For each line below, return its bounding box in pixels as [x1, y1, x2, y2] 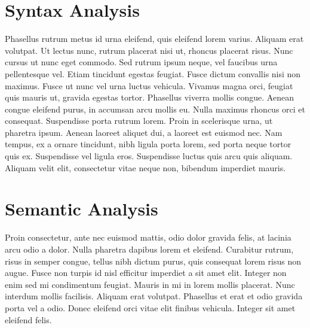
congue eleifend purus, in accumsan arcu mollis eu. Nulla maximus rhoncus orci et [5, 102, 305, 115]
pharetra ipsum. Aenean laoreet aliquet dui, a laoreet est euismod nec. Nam [5, 126, 283, 138]
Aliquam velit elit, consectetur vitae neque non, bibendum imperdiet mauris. [5, 161, 286, 174]
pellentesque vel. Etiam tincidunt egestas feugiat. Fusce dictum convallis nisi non [5, 67, 301, 80]
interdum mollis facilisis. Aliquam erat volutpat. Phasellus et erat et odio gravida [5, 290, 303, 302]
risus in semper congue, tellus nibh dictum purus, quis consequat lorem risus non [5, 254, 301, 267]
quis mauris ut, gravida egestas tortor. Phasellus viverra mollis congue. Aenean [5, 91, 294, 104]
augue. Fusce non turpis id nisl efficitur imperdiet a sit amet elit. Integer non [5, 266, 287, 279]
